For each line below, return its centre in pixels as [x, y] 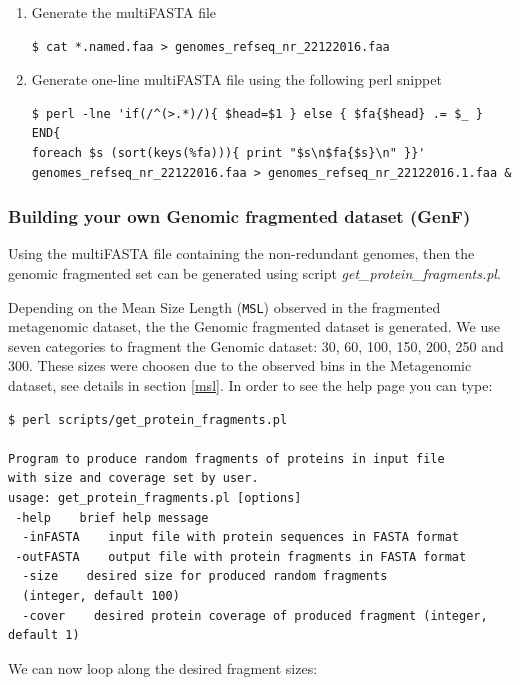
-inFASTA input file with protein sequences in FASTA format [241, 537]
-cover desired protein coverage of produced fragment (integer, [255, 615]
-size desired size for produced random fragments [205, 576]
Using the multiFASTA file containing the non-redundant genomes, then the [241, 253]
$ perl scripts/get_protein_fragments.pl [148, 419]
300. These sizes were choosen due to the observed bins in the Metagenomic [240, 365]
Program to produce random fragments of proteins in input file [226, 458]
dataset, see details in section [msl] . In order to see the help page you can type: [250, 385]
